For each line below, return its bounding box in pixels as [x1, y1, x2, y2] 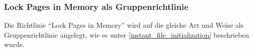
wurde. [4, 39, 25, 50]
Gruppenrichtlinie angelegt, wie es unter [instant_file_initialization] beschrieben [4, 29, 250, 40]
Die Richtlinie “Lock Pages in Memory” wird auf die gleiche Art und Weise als [4, 20, 244, 30]
